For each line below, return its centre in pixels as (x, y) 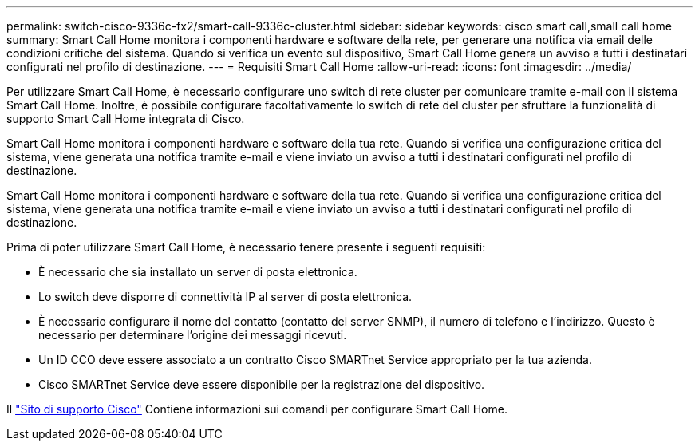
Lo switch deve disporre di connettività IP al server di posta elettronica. (225, 297)
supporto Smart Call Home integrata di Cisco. (126, 119)
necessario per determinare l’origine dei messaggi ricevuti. (193, 335)
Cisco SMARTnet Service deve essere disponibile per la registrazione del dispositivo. (262, 384)
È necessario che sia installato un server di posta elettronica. (198, 272)
